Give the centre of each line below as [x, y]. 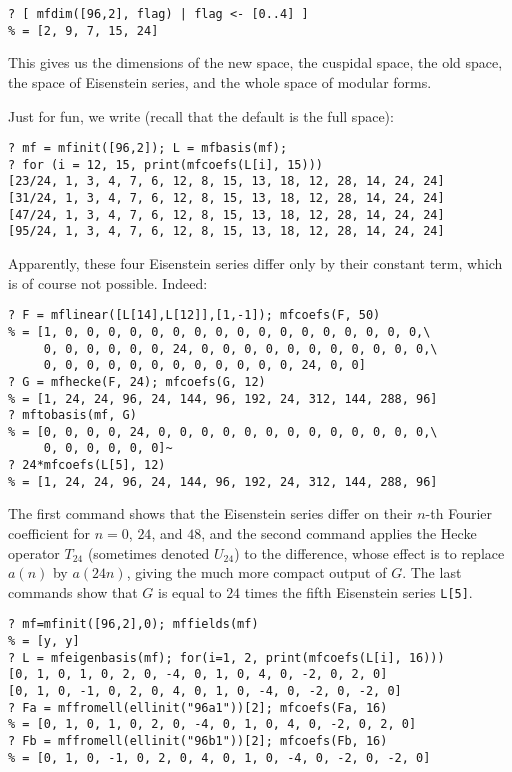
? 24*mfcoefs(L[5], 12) [87, 465]
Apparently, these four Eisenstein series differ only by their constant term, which [255, 263]
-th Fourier [458, 513]
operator [34, 552]
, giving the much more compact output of [256, 572]
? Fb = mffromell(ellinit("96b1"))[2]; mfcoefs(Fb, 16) [198, 741]
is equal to [189, 591]
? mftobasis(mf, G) [72, 415]
